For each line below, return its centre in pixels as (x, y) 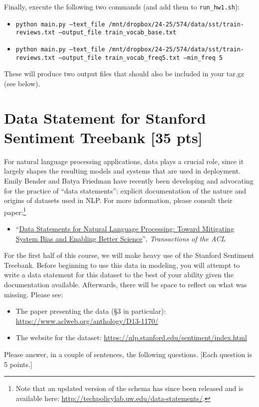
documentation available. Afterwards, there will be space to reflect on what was (126, 284)
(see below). (22, 83)
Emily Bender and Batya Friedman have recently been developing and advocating (129, 180)
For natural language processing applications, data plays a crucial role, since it (124, 161)
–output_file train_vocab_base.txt (117, 33)
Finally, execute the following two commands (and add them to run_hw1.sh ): (122, 6)
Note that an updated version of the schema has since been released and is (129, 388)
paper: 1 (15, 211)
